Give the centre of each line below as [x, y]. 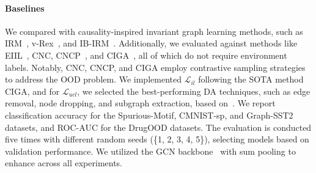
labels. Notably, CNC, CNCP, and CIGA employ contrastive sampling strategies [155, 67]
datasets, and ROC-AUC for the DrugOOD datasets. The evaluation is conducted [158, 127]
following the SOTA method [251, 79]
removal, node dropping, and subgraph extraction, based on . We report [140, 103]
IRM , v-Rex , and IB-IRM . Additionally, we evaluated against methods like [151, 43]
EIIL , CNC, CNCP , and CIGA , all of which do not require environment [146, 55]
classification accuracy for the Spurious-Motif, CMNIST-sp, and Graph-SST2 [149, 115]
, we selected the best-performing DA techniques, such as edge [194, 91]
